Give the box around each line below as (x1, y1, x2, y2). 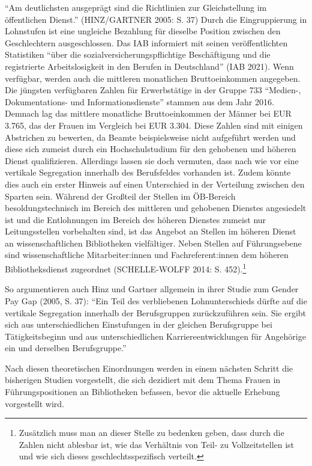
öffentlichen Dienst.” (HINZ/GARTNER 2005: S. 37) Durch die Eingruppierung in (5, 13, 307, 25)
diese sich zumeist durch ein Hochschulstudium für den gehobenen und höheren (5, 143, 296, 155)
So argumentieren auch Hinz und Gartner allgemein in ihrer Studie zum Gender (5, 283, 299, 295)
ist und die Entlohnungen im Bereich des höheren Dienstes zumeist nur (5, 213, 266, 225)
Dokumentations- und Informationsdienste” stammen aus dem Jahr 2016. (5, 95, 274, 108)
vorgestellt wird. (5, 397, 64, 409)
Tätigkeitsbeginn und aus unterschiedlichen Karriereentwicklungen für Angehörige (5, 330, 306, 342)
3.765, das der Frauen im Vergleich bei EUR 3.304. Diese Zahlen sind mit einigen (5, 118, 303, 131)
